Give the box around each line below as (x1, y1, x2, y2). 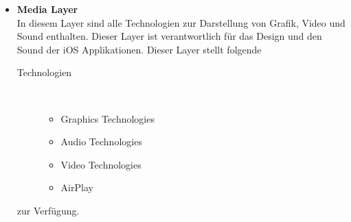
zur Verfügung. (16, 203, 80, 217)
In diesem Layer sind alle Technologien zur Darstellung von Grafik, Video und (16, 15, 346, 29)
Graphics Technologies (60, 111, 155, 125)
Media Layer (16, 2, 78, 16)
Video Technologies (60, 157, 141, 171)
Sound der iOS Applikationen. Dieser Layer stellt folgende (16, 42, 262, 56)
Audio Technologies (60, 134, 142, 149)
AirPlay (60, 180, 93, 195)
